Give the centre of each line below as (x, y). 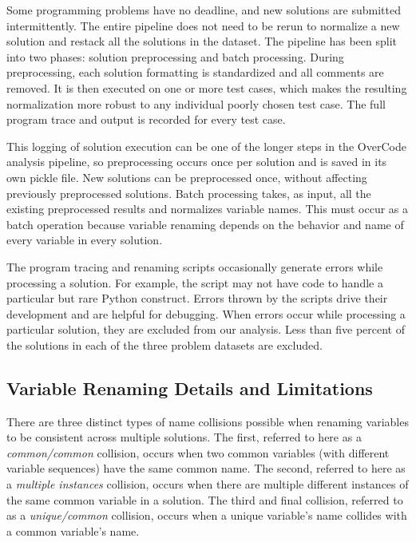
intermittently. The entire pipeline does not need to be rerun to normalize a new (203, 25)
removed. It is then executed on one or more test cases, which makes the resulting (207, 87)
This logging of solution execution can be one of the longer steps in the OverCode (206, 146)
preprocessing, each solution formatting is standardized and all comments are (195, 72)
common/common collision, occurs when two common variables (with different (198, 452)
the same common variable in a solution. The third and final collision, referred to (205, 499)
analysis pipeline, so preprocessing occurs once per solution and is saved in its (197, 162)
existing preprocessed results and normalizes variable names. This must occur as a (208, 209)
